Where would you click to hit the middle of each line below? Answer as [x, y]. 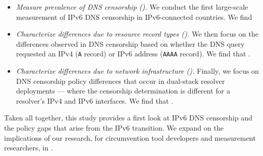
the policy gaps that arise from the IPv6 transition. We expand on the [114, 128]
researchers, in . [29, 148]
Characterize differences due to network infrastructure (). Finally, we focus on [137, 71]
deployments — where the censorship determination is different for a [123, 91]
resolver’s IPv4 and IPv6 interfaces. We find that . [95, 100]
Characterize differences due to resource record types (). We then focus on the [137, 34]
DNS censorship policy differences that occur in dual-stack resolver [120, 81]
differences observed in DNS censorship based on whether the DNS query [130, 43]
